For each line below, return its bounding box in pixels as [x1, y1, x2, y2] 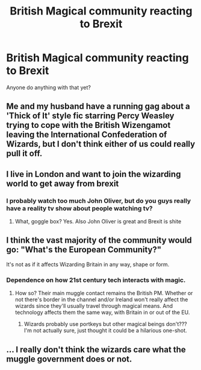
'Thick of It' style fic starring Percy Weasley [6, 110, 175, 121]
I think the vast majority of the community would [6, 235, 193, 246]
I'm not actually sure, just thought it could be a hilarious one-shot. [23, 327, 188, 334]
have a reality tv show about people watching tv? [6, 204, 153, 212]
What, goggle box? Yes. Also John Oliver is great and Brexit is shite [14, 218, 182, 225]
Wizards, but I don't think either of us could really [6, 139, 196, 149]
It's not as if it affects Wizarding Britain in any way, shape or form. [6, 261, 170, 268]
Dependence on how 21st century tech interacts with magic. [6, 276, 186, 284]
